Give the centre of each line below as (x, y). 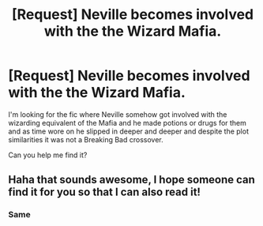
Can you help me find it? (48, 155)
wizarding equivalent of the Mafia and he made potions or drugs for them (128, 122)
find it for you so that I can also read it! (105, 192)
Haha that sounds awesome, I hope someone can (131, 180)
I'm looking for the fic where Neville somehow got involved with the (118, 114)
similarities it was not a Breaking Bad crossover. (86, 139)
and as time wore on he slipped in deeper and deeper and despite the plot (128, 131)
